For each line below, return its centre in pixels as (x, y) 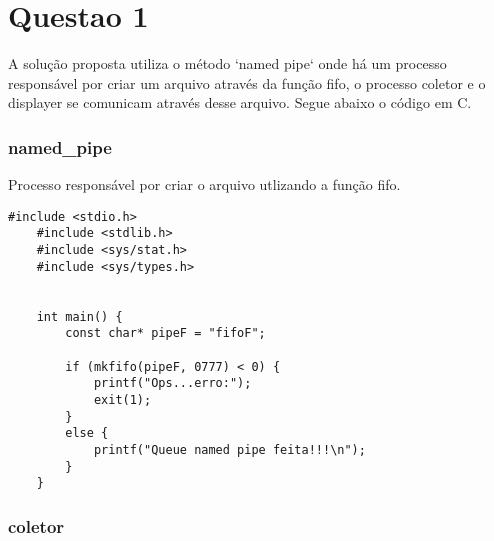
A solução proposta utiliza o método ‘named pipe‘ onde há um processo (227, 63)
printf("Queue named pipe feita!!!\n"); (229, 449)
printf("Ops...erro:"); (172, 383)
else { (87, 433)
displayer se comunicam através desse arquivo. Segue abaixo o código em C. (240, 102)
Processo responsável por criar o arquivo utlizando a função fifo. (204, 184)
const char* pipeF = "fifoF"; (165, 333)
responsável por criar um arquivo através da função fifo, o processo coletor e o (247, 82)
